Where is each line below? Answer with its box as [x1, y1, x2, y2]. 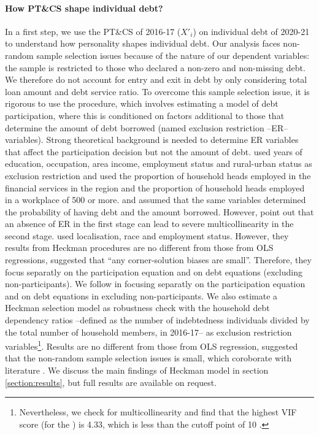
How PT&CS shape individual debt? [5, 1, 163, 14]
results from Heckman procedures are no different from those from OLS [5, 241, 274, 254]
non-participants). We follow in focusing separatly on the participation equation [5, 277, 306, 290]
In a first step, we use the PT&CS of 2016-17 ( [5, 25, 181, 37]
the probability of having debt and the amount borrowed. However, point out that [5, 205, 314, 218]
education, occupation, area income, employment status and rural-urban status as [5, 157, 312, 170]
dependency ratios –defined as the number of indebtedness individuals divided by [5, 314, 310, 326]
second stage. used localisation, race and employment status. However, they [5, 229, 289, 242]
